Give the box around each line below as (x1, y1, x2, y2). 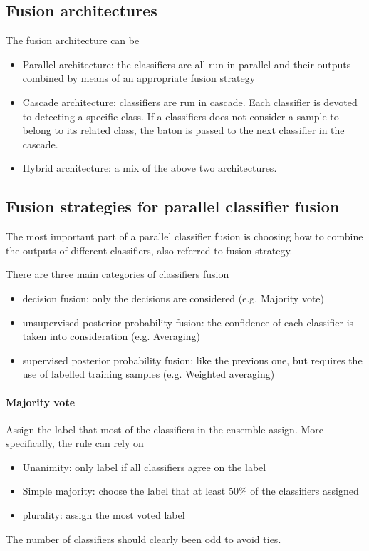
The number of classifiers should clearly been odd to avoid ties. (6, 531, 281, 546)
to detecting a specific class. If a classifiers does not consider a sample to (22, 108, 339, 123)
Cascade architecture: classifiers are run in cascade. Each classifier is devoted (22, 94, 358, 109)
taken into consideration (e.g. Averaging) (22, 329, 200, 344)
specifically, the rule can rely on (6, 436, 144, 450)
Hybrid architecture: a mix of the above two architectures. (22, 160, 277, 175)
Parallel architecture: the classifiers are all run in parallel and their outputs (22, 56, 351, 71)
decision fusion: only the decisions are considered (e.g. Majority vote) (22, 290, 325, 305)
